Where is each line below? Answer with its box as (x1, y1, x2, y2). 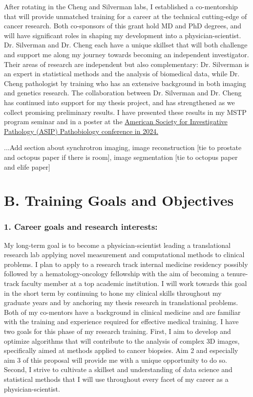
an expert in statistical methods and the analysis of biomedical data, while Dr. (4, 68, 240, 79)
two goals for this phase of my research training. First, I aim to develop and (4, 326, 231, 336)
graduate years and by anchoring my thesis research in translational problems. (4, 297, 238, 308)
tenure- (227, 268, 248, 279)
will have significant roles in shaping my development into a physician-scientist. (4, 30, 241, 40)
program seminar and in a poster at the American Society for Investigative (4, 116, 228, 127)
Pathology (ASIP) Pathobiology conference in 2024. (4, 126, 159, 136)
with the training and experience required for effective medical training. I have (4, 316, 239, 327)
